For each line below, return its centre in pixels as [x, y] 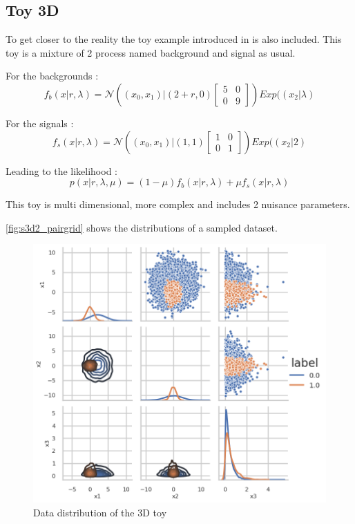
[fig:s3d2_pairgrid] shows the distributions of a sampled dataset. [142, 227]
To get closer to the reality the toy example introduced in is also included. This [174, 39]
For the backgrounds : [52, 76]
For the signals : [40, 123]
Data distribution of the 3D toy [100, 512]
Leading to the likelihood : [61, 170]
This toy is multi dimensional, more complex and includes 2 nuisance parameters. [178, 204]
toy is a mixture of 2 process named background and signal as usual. [151, 52]
